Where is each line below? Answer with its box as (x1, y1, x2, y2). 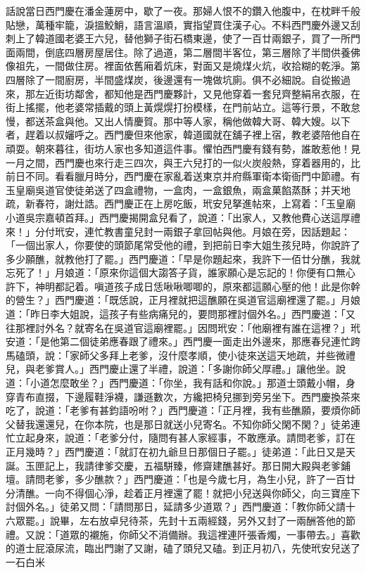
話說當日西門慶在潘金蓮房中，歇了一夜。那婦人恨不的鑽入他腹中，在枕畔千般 (6, 4, 360, 18)
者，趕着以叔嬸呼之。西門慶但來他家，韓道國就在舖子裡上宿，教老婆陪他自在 (6, 127, 360, 142)
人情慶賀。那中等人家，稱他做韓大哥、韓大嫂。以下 (113, 113, 351, 128)
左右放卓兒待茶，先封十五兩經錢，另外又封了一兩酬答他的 (79, 513, 346, 527)
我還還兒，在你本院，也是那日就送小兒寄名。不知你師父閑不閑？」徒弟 (25, 416, 351, 431)
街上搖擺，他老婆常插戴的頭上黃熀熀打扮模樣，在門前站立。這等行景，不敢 (6, 100, 351, 115)
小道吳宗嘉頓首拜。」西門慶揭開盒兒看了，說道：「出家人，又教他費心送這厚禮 (6, 210, 360, 224)
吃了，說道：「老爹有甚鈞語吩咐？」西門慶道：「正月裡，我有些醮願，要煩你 (6, 403, 351, 418)
